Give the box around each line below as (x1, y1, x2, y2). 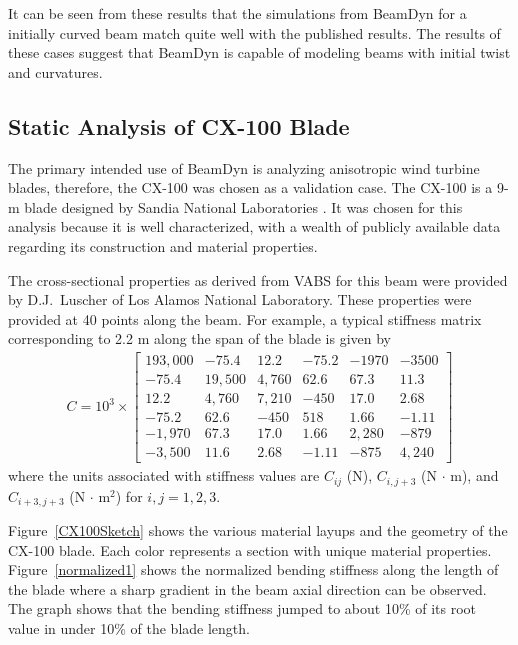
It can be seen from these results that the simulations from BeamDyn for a (8, 3, 467, 23)
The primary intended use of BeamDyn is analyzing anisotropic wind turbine (8, 157, 480, 178)
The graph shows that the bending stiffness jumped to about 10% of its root (8, 598, 476, 619)
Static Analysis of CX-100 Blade (8, 110, 350, 141)
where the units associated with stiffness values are (8, 465, 320, 486)
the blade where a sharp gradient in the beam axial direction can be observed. (8, 578, 487, 599)
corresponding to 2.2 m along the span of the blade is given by (8, 328, 391, 349)
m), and (450, 465, 499, 486)
